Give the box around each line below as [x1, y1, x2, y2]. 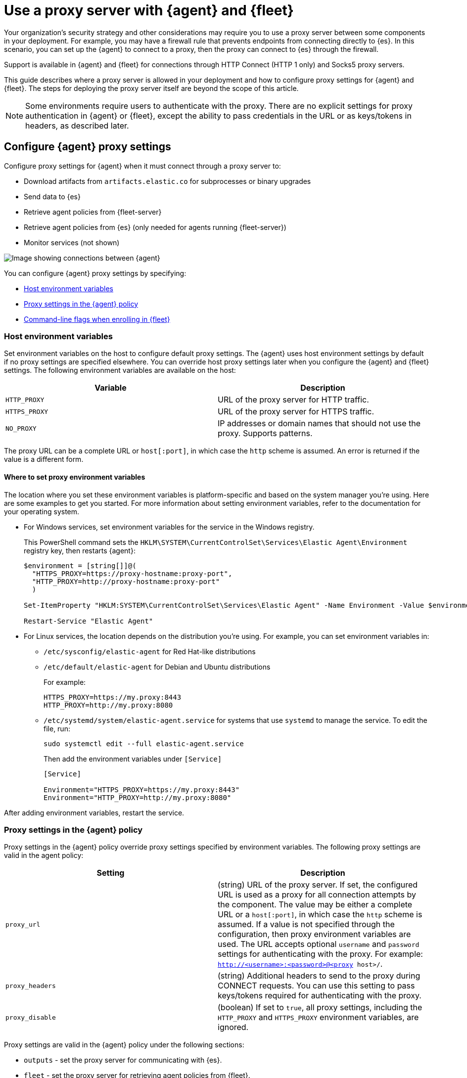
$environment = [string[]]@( [24, 561, 137, 570]
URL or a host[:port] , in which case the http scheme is [218, 909, 422, 920]
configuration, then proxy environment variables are [218, 929, 411, 940]
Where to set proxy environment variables [4, 472, 145, 481]
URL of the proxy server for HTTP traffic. [218, 395, 369, 405]
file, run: [44, 724, 70, 733]
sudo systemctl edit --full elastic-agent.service [44, 739, 244, 748]
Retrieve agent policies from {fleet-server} [24, 207, 162, 216]
